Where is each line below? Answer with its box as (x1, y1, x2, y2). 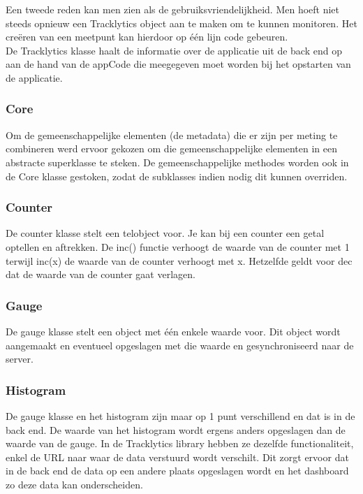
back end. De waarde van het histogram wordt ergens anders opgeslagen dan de (6, 422, 346, 437)
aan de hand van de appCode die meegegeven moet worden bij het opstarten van (6, 57, 351, 71)
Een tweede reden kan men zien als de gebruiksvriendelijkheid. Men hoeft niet (6, 2, 340, 16)
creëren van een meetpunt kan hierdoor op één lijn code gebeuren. (6, 29, 288, 44)
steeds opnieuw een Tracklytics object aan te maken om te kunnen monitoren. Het (6, 15, 357, 30)
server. (6, 351, 34, 366)
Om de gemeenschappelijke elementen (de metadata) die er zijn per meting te (6, 127, 338, 142)
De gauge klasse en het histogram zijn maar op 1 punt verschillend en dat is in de (6, 408, 355, 423)
